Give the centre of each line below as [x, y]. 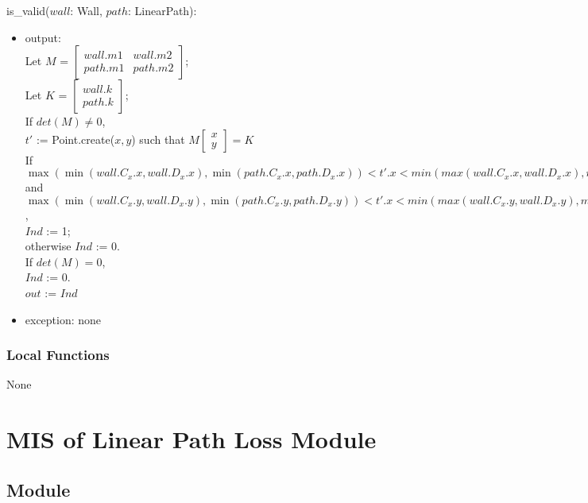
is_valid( [28, 10]
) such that [158, 139]
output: [43, 37]
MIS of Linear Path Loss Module [191, 439]
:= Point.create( [75, 139]
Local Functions [58, 355]
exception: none [63, 319]
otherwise [48, 246]
